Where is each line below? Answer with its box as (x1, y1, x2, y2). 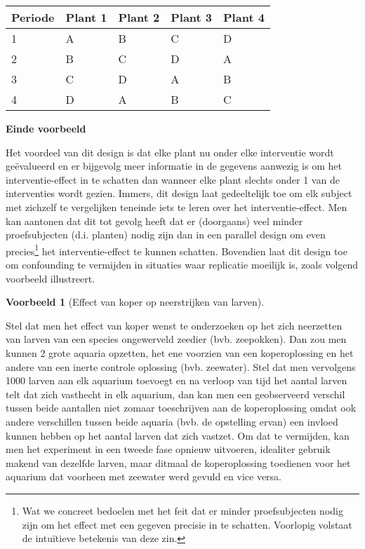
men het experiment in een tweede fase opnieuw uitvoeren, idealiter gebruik (6, 442, 331, 456)
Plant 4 (223, 9, 265, 25)
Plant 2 (118, 9, 160, 25)
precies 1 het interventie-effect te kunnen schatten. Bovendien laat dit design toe (6, 241, 347, 258)
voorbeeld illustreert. (6, 271, 95, 285)
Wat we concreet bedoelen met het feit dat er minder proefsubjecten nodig (22, 503, 343, 517)
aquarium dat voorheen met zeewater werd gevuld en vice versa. (6, 469, 282, 484)
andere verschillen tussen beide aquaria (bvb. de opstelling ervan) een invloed (6, 414, 338, 428)
